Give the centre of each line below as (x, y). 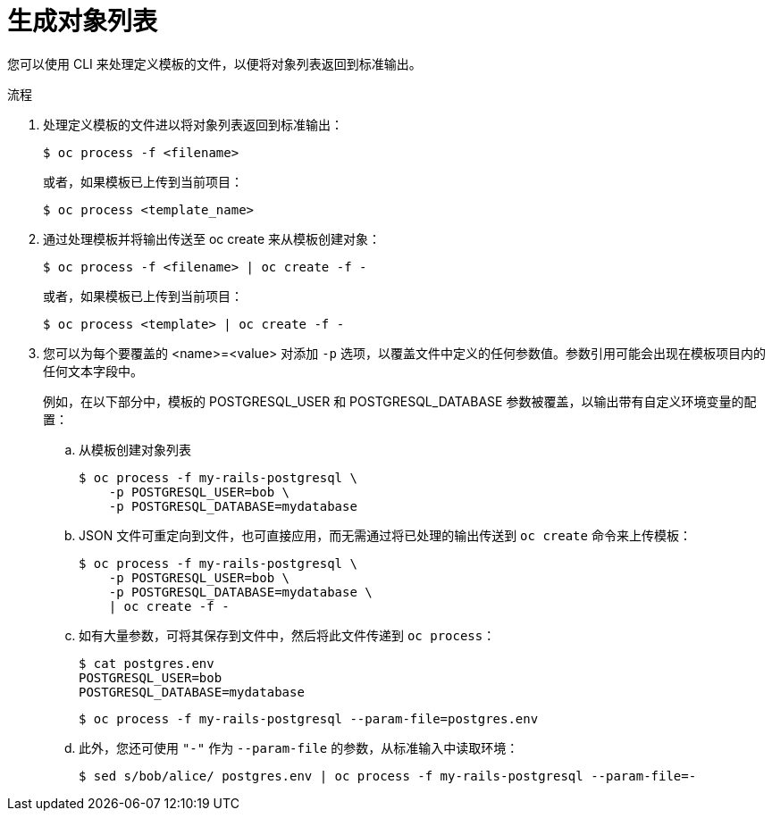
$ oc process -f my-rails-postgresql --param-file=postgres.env (309, 718)
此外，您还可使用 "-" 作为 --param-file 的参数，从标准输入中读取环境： (299, 747)
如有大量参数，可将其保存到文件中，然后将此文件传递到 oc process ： (287, 635)
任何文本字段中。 (93, 371)
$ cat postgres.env (147, 663)
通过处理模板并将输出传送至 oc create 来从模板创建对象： (212, 238)
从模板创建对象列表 (135, 449)
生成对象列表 (83, 21)
